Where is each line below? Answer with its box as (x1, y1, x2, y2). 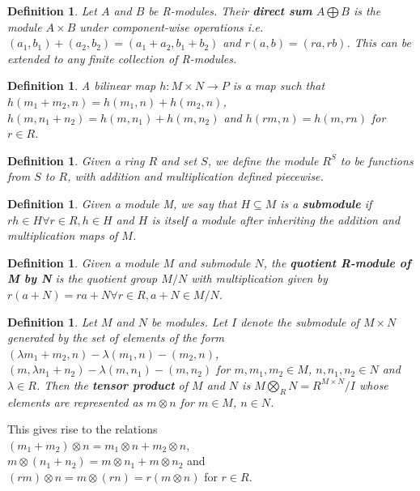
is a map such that (232, 77, 325, 94)
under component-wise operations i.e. (79, 18, 264, 35)
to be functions (340, 152, 414, 169)
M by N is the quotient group (7, 270, 158, 287)
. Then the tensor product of (36, 376, 189, 393)
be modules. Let (151, 313, 227, 330)
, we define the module (207, 152, 319, 169)
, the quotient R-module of (263, 254, 411, 271)
